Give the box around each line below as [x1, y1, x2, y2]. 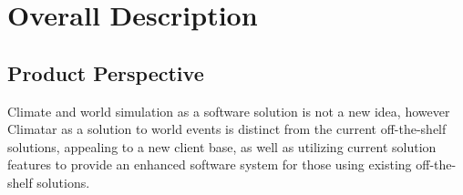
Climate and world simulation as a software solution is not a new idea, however [7, 101, 450, 120]
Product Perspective [7, 58, 204, 87]
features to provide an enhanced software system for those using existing [7, 155, 412, 174]
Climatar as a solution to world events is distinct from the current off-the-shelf [7, 119, 447, 139]
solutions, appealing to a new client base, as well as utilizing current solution [7, 137, 437, 156]
